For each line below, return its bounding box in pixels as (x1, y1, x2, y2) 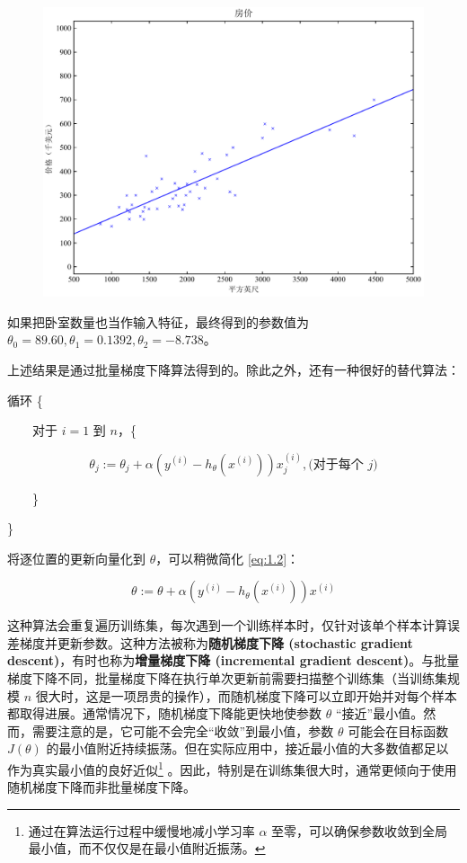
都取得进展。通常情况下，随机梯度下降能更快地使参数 (7, 704, 322, 723)
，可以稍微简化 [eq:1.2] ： (155, 548, 300, 567)
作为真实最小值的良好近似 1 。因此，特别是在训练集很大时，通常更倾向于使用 (7, 758, 457, 778)
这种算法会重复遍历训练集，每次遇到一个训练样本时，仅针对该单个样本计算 (7, 616, 447, 635)
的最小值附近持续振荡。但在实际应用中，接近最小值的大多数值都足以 (46, 739, 449, 758)
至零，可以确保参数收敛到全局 (271, 821, 448, 840)
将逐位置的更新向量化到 (7, 548, 145, 567)
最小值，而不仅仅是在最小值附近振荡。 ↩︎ (28, 839, 266, 858)
